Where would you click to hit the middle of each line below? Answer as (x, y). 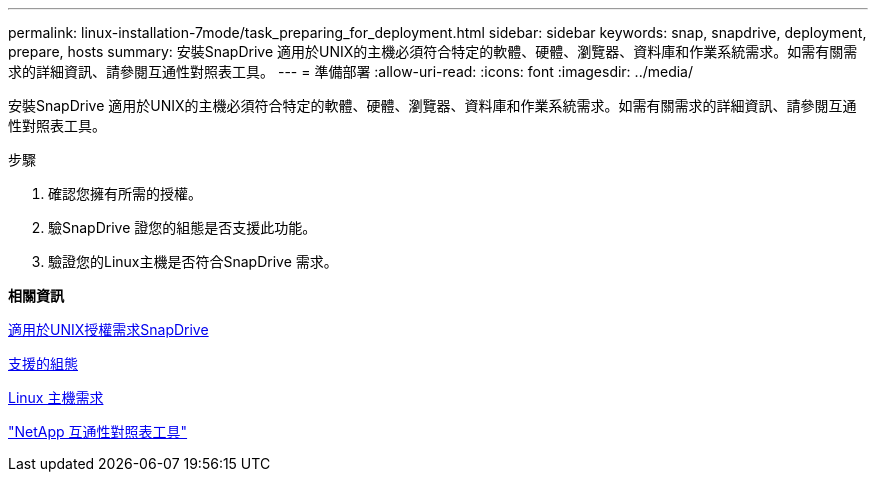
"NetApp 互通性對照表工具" (98, 431)
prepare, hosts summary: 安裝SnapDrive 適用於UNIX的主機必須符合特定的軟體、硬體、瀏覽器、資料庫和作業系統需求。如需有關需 (433, 51)
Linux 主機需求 (56, 397)
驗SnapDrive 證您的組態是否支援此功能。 (182, 227)
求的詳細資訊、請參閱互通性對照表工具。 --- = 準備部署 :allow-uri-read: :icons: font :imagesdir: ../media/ (351, 71)
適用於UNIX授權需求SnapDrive (108, 329)
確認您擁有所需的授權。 (125, 193)
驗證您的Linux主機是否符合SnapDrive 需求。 (193, 261)
